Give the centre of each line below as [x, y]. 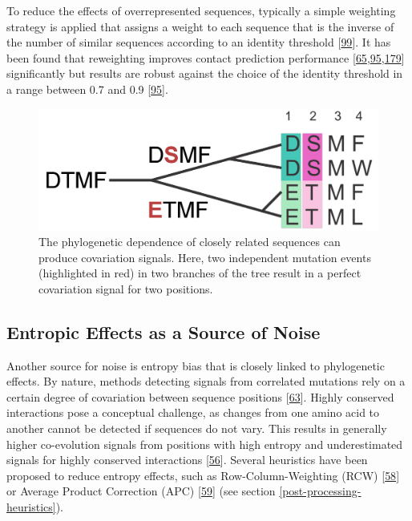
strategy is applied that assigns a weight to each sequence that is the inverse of [200, 26]
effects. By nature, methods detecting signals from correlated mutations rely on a [206, 381]
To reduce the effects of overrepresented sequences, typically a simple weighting [201, 10]
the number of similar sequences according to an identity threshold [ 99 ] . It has [199, 42]
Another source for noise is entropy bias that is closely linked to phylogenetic [196, 365]
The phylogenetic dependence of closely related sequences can [190, 242]
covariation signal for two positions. [126, 288]
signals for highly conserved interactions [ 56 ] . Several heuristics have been [187, 460]
